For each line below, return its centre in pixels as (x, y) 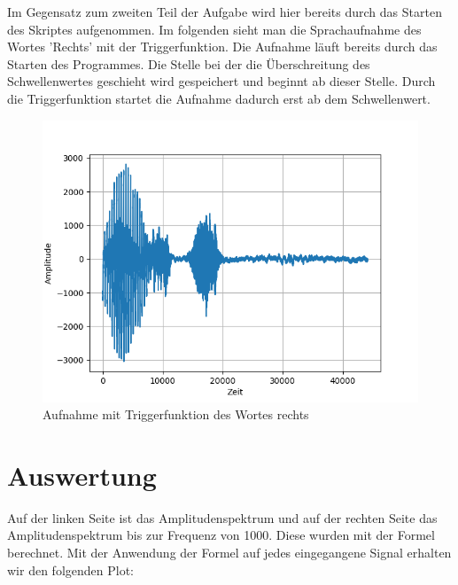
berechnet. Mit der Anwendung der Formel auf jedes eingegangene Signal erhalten (229, 553)
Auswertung (82, 475)
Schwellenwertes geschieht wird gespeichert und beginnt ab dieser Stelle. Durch (221, 81)
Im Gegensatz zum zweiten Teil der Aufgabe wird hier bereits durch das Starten (225, 12)
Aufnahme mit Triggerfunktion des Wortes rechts (176, 414)
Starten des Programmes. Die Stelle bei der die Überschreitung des (189, 63)
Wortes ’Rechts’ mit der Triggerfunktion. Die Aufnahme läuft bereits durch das (222, 47)
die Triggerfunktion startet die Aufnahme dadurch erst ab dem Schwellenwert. (219, 98)
